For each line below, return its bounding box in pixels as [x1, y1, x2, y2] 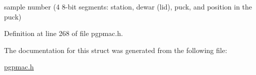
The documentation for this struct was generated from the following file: [4, 44, 227, 55]
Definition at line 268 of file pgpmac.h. [4, 28, 123, 38]
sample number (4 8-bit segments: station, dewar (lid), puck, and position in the [4, 1, 252, 11]
